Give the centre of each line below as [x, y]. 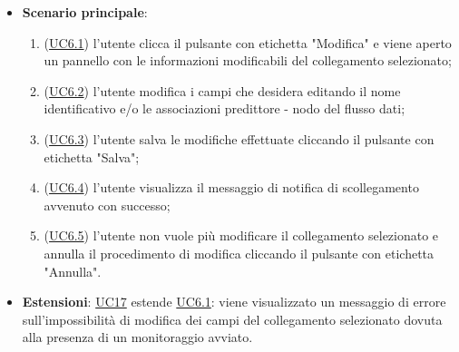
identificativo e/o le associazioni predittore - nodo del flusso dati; [225, 108]
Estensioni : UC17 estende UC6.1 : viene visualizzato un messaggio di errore [234, 302]
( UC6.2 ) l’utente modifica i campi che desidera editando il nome [222, 90]
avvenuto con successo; [107, 205]
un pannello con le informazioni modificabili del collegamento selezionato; [248, 60]
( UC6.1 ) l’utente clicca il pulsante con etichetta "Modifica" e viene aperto [248, 42]
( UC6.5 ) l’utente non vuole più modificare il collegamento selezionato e [241, 235]
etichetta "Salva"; [92, 156]
